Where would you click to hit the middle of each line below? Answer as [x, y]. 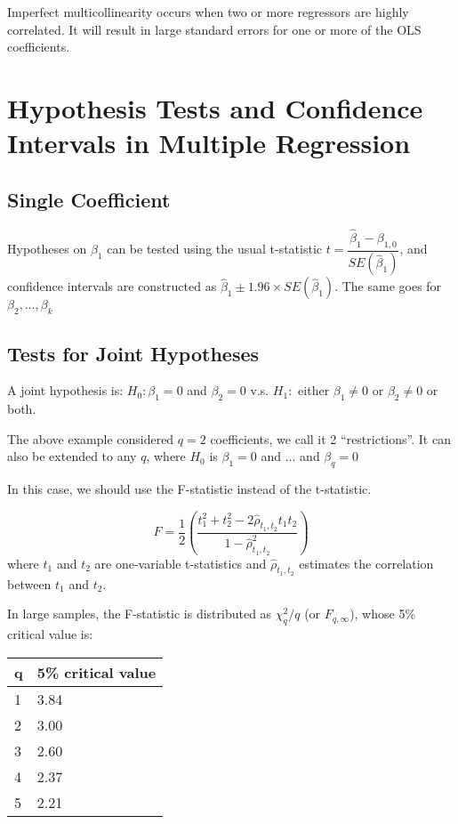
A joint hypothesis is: [65, 390]
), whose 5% [383, 614]
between [29, 583]
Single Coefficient [89, 199]
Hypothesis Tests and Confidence [215, 107]
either [314, 390]
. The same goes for [388, 286]
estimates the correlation [366, 563]
